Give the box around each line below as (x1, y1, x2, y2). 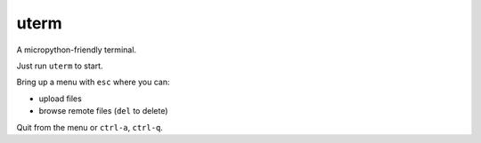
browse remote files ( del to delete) (38, 106, 168, 116)
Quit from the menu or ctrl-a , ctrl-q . (16, 122, 164, 132)
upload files (38, 93, 82, 104)
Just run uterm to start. (16, 60, 103, 71)
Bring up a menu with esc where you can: (16, 76, 170, 88)
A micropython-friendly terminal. (16, 44, 137, 55)
